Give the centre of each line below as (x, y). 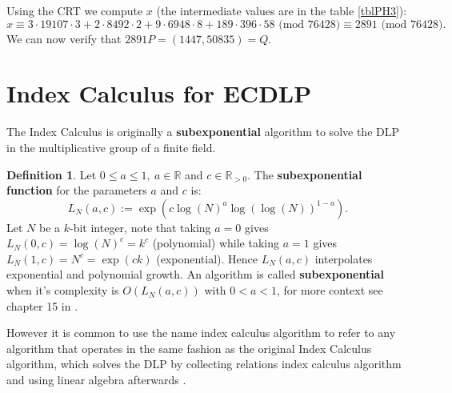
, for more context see (330, 290)
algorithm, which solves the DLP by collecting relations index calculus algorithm (204, 364)
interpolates (344, 258)
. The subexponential (305, 174)
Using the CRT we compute (75, 10)
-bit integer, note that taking (140, 227)
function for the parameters (77, 190)
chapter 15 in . (42, 305)
